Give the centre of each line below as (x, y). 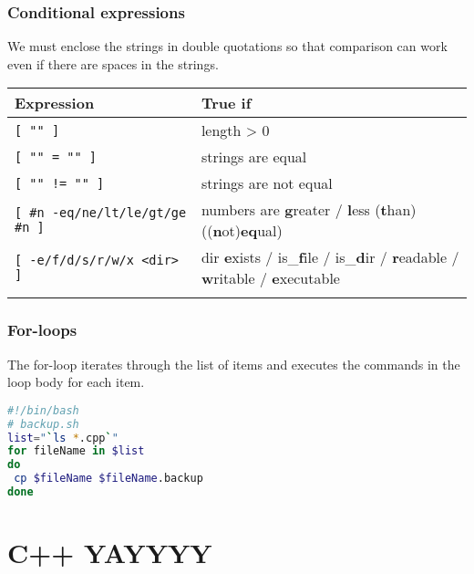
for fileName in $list (76, 451)
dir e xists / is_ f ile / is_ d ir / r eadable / (330, 257)
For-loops (42, 330)
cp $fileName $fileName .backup (108, 479)
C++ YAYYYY (110, 553)
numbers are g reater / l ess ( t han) (309, 210)
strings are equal (254, 157)
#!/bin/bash (43, 410)
